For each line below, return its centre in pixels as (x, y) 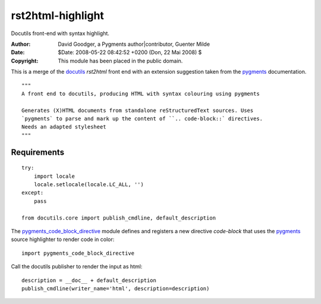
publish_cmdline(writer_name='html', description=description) (116, 288)
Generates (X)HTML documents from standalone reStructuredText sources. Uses (138, 110)
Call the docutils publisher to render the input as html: (77, 267)
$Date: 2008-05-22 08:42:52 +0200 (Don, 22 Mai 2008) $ (130, 52)
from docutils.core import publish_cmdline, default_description (119, 218)
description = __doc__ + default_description (89, 280)
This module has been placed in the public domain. (120, 61)
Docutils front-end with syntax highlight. (60, 33)
